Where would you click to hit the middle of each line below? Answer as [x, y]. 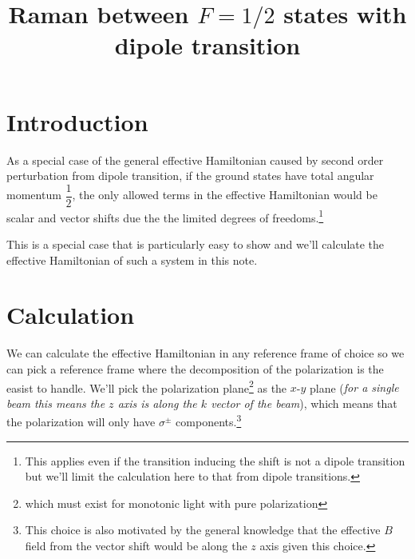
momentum [34, 195]
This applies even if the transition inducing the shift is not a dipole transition [215, 460]
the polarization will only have [81, 421]
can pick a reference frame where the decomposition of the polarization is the [195, 368]
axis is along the [157, 403]
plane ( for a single [354, 387]
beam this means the [56, 403]
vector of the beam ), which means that [304, 403]
